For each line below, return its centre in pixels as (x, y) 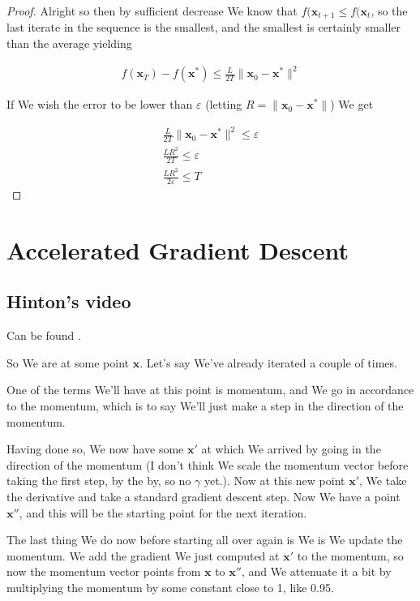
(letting (224, 104)
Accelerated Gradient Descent (178, 249)
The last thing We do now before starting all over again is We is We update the (205, 540)
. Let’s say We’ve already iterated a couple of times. (268, 362)
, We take (383, 481)
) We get (352, 104)
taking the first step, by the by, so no (99, 481)
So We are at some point (68, 362)
